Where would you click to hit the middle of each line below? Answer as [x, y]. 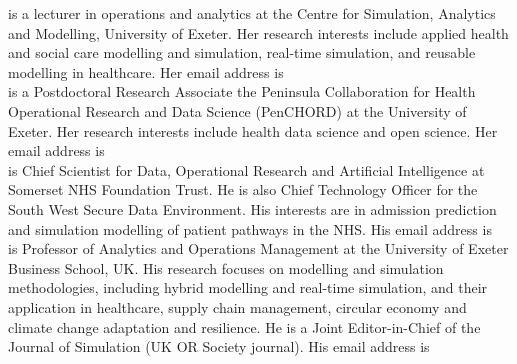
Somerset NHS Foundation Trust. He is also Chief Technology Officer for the [243, 189]
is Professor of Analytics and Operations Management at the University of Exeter [258, 248]
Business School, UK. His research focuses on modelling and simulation [226, 267]
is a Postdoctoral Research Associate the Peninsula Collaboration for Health [242, 91]
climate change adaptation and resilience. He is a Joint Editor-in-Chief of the [244, 326]
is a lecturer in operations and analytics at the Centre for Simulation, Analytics [252, 13]
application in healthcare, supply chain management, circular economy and [237, 306]
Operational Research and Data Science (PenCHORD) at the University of [237, 110]
